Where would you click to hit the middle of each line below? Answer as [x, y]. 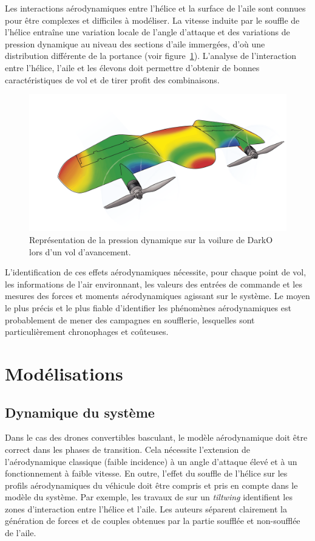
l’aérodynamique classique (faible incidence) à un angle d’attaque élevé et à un [151, 461]
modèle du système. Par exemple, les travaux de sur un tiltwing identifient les [149, 497]
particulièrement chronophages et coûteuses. [87, 332]
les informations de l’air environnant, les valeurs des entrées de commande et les [154, 284]
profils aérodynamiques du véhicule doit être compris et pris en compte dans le [151, 485]
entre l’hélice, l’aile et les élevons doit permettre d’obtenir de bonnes [132, 67]
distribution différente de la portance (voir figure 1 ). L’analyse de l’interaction [151, 56]
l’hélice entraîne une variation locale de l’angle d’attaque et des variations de [147, 32]
